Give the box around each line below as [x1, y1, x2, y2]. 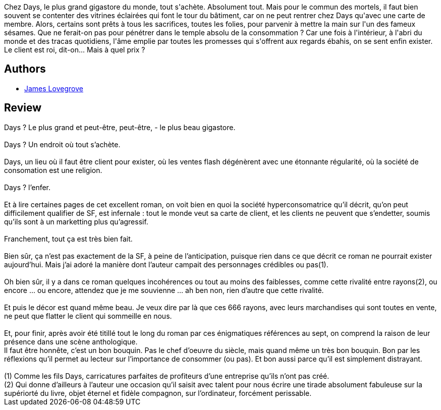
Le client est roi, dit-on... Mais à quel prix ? [4, 45, 145, 54]
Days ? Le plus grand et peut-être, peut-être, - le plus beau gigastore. [4, 123, 236, 132]
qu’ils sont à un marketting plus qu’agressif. [4, 217, 148, 226]
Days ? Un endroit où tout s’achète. [4, 140, 121, 149]
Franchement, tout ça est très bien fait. [4, 234, 133, 243]
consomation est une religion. [4, 165, 102, 174]
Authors [4, 63, 46, 76]
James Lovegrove [24, 84, 83, 93]
